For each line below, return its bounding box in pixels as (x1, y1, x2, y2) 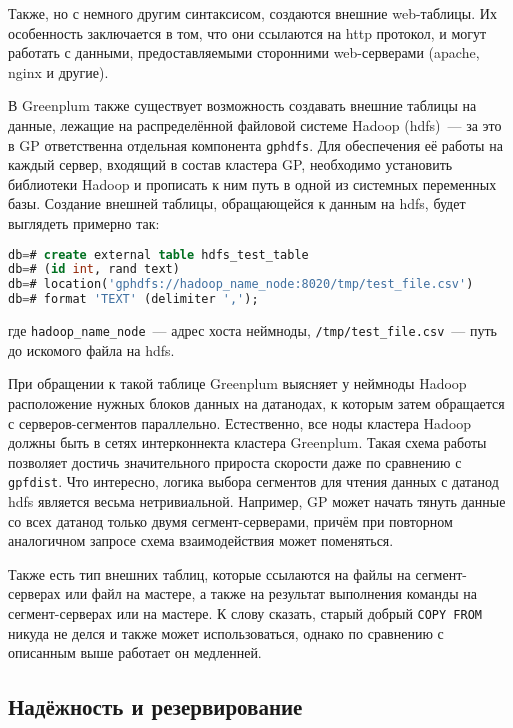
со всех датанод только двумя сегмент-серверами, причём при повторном (8, 510, 453, 531)
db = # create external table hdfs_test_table (8, 247, 309, 262)
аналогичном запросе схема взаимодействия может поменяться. (8, 530, 394, 551)
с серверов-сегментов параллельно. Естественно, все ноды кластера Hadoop (8, 412, 472, 433)
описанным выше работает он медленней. (8, 642, 262, 663)
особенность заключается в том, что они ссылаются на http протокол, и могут (8, 22, 487, 43)
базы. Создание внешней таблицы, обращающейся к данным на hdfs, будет (8, 193, 466, 214)
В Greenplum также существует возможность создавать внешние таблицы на (8, 95, 477, 116)
